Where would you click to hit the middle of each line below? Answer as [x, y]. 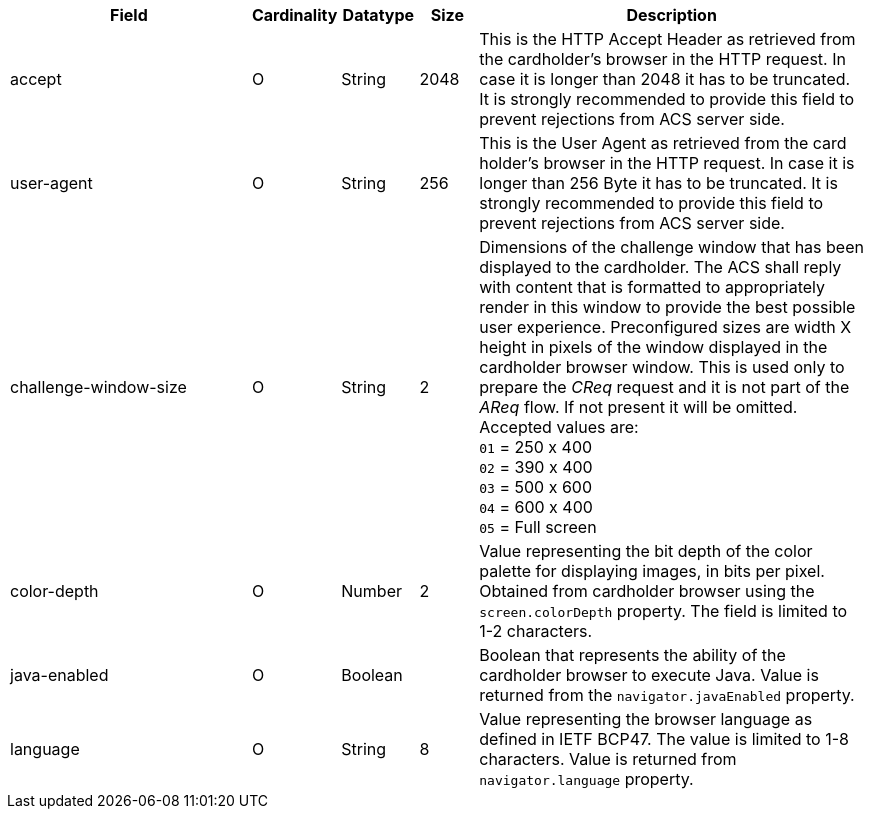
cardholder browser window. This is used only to [662, 367]
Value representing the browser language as [646, 719]
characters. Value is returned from [608, 759]
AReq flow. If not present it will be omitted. [638, 407]
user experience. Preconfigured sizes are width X [665, 327]
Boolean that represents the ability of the [632, 655]
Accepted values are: [559, 427]
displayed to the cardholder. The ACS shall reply [660, 267]
